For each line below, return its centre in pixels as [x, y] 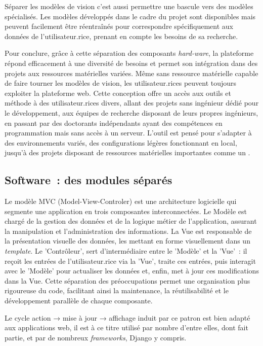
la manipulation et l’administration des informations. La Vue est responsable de [128, 231]
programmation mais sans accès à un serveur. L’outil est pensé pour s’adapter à [128, 133]
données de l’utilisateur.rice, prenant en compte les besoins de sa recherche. [121, 36]
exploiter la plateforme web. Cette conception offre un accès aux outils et [118, 93]
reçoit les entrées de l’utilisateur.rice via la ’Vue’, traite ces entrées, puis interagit [130, 261]
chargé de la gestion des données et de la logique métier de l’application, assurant [131, 221]
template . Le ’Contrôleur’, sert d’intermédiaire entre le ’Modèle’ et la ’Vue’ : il [126, 251]
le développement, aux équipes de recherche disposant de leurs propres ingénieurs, [131, 112]
